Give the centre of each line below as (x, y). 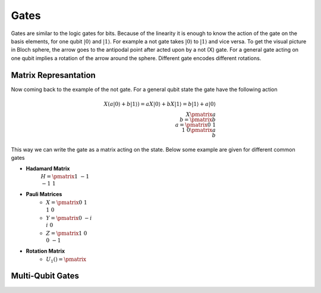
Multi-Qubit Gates (45, 276)
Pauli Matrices (44, 194)
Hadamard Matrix (48, 169)
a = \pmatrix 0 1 (196, 125)
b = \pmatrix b (198, 119)
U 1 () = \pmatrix (66, 260)
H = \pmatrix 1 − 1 (65, 176)
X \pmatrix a (201, 114)
